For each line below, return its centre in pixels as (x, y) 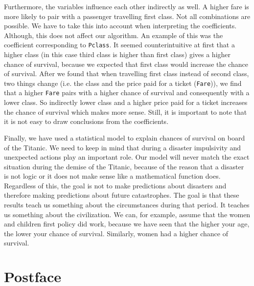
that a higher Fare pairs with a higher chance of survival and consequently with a (127, 92)
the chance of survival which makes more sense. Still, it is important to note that (126, 112)
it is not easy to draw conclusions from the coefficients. (86, 121)
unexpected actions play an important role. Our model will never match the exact (127, 157)
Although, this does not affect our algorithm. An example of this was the (114, 35)
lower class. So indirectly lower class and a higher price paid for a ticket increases (126, 102)
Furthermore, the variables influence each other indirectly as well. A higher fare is (127, 6)
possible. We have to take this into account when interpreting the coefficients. (120, 26)
